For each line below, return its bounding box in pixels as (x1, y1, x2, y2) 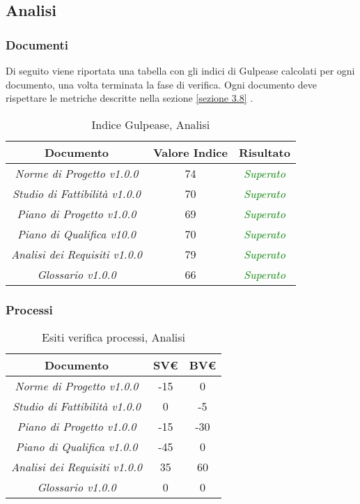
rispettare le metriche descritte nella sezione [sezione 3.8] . (6, 91, 253, 105)
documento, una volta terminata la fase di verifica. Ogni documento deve (6, 77, 317, 91)
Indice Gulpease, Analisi (91, 116, 210, 132)
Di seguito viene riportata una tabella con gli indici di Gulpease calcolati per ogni (6, 63, 355, 77)
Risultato (238, 144, 290, 160)
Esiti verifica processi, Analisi (42, 329, 186, 345)
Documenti (6, 36, 68, 53)
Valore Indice (152, 144, 228, 160)
